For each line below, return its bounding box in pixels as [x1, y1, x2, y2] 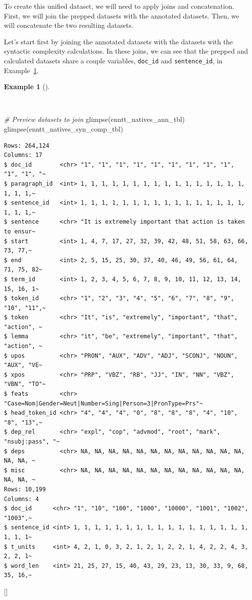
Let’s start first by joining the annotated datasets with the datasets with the [4, 36, 233, 46]
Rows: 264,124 [4, 142, 50, 149]
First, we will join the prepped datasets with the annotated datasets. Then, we [4, 10, 239, 20]
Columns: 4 [4, 495, 39, 503]
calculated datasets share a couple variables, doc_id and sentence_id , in [4, 55, 223, 65]
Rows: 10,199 [4, 485, 46, 493]
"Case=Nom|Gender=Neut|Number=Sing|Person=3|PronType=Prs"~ [4, 400, 203, 407]
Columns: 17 [4, 152, 42, 159]
